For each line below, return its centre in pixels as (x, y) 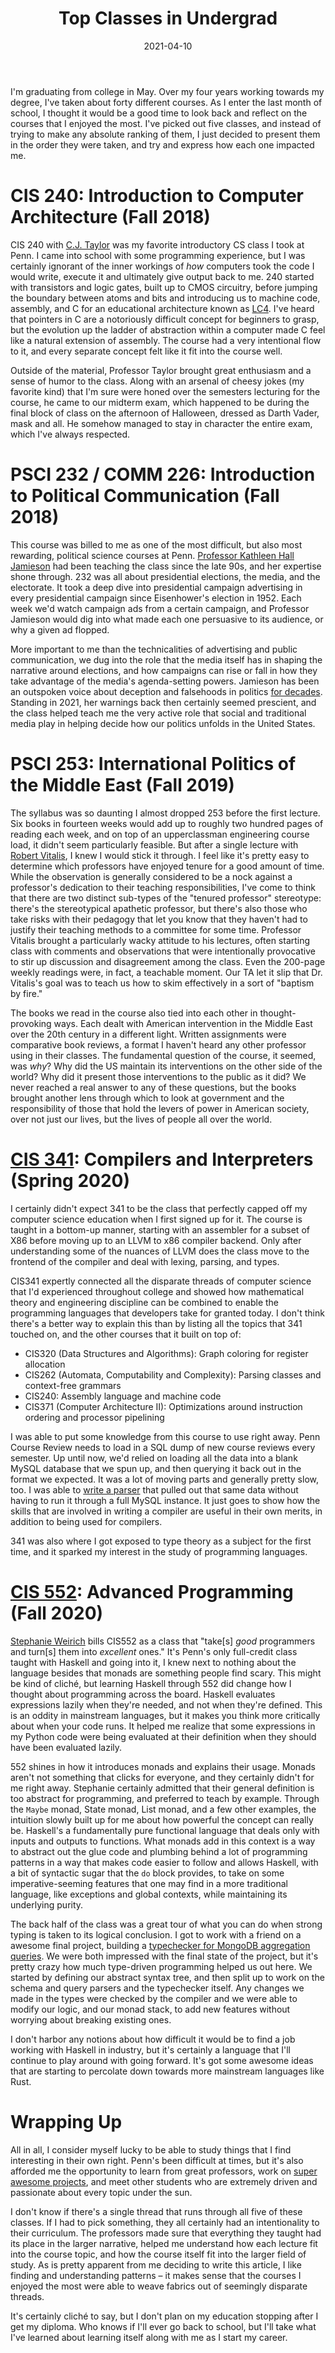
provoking (31, 1023)
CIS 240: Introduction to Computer (157, 196)
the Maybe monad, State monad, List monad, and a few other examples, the (163, 1809)
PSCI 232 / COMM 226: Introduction (163, 474)
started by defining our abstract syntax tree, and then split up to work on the (167, 1977)
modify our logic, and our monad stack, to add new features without (150, 2009)
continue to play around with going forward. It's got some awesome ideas (162, 2060)
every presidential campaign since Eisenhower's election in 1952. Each (156, 598)
